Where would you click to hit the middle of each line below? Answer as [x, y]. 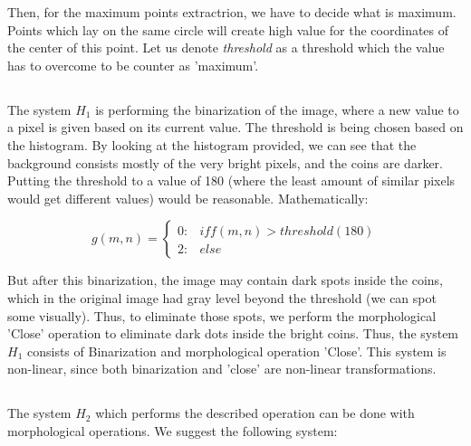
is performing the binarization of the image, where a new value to [277, 109]
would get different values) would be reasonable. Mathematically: [188, 198]
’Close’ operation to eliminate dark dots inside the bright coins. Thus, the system [233, 333]
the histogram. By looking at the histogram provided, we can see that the [212, 144]
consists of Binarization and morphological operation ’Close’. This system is [236, 351]
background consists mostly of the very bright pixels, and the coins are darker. [225, 162]
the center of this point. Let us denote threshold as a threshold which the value [226, 47]
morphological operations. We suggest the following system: [173, 430]
